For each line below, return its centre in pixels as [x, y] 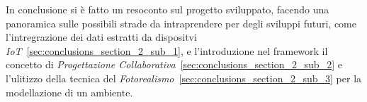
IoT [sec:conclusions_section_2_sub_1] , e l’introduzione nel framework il [167, 50]
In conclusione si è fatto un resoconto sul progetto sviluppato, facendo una [168, 9]
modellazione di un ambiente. [69, 92]
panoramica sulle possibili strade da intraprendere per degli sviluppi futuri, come [181, 23]
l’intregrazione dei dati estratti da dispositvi [101, 37]
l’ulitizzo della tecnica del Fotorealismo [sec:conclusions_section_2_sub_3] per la [184, 78]
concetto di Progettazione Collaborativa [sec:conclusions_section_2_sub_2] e [174, 64]
